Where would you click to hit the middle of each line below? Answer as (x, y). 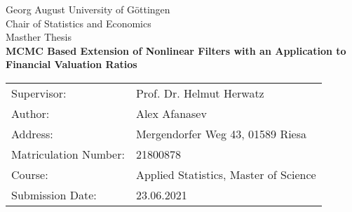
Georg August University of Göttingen (88, 9)
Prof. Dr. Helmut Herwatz (200, 93)
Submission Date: (54, 194)
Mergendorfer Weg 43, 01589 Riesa (221, 133)
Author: (31, 113)
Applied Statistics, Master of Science (226, 174)
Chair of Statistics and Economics (79, 23)
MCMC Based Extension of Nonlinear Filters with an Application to (176, 50)
